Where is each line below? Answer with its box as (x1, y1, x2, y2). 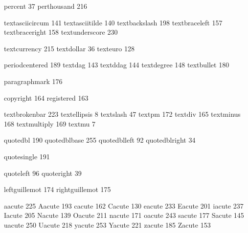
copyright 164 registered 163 (4, 92, 89, 103)
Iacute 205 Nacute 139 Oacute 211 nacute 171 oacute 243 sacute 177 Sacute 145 (4, 210, 244, 220)
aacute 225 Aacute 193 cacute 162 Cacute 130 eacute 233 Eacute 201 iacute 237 (4, 200, 244, 211)
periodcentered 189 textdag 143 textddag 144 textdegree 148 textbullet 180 (4, 60, 229, 70)
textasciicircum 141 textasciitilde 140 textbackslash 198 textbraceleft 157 (4, 17, 223, 27)
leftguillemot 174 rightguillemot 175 (4, 184, 111, 194)
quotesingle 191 (4, 151, 50, 161)
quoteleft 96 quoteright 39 (4, 168, 82, 178)
